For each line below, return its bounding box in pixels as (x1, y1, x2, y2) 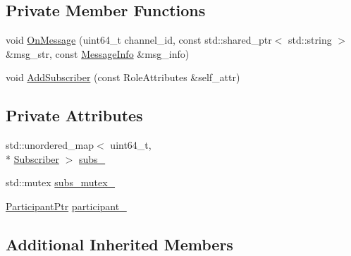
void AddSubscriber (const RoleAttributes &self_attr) (6, 70, 240, 85)
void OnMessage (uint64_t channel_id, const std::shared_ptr (6, 32, 272, 47)
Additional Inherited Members (6, 233, 233, 255)
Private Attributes (6, 104, 143, 126)
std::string (288, 32, 332, 47)
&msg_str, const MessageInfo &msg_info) (6, 46, 190, 61)
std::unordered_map (6, 138, 94, 152)
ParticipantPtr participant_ (6, 198, 127, 213)
